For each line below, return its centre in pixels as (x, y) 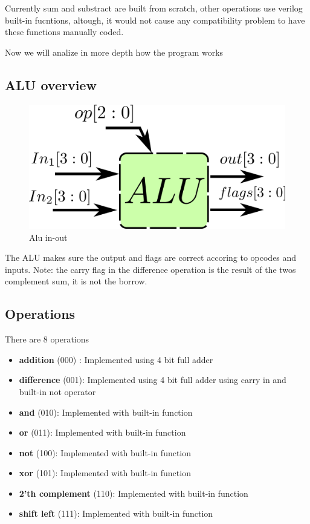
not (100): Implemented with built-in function (105, 452)
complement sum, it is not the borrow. (76, 281)
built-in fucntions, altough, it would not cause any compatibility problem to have (155, 20)
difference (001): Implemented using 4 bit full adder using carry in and (153, 380)
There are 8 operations (47, 339)
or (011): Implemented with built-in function (102, 432)
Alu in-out (48, 237)
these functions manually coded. (64, 32)
